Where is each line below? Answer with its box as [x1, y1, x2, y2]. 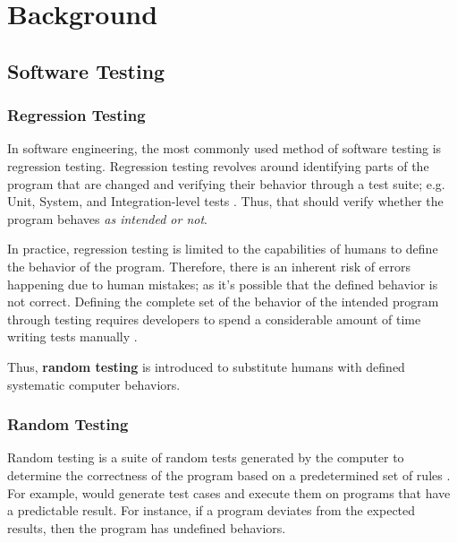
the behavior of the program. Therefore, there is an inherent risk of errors [7, 256, 411, 275]
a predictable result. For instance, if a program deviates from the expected [7, 501, 416, 520]
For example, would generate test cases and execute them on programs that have [7, 483, 451, 502]
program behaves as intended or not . [7, 209, 207, 228]
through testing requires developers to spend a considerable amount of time [7, 309, 421, 328]
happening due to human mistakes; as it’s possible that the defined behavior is [7, 274, 438, 293]
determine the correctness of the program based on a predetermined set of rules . [7, 465, 451, 484]
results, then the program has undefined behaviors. [7, 518, 286, 537]
